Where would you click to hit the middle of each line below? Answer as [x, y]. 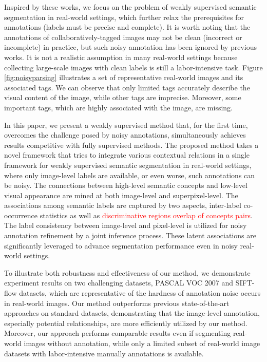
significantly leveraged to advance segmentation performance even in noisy [121, 245]
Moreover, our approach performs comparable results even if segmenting [118, 333]
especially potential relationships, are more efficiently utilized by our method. [126, 323]
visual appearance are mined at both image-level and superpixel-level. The [121, 195]
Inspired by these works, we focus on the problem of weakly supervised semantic [130, 7]
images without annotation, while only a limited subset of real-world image [142, 343]
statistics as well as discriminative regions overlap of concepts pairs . [146, 215]
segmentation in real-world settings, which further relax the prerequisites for [124, 17]
